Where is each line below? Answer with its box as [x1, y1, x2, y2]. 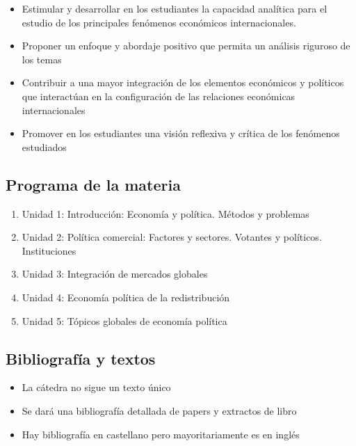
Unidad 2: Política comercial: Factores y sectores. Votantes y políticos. [22, 230, 322, 244]
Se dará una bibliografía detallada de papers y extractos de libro [22, 403, 297, 417]
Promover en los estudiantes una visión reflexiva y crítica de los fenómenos [22, 126, 340, 141]
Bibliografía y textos [6, 347, 156, 369]
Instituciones [22, 243, 76, 257]
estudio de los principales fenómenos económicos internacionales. [22, 15, 296, 29]
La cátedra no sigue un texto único [22, 380, 171, 395]
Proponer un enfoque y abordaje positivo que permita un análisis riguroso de [22, 38, 350, 53]
